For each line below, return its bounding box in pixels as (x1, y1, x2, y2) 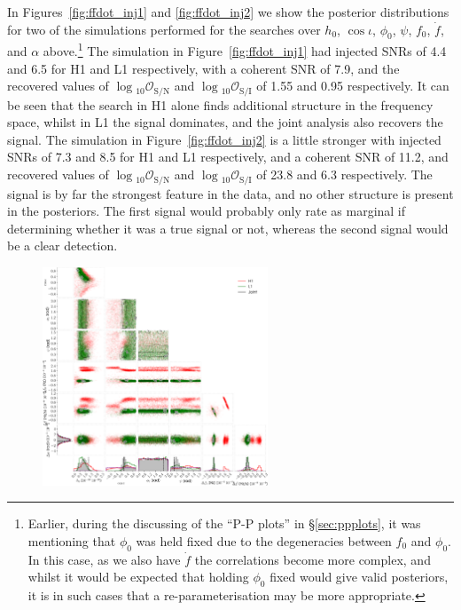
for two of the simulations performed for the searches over (7, 20, 321, 38)
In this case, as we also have (27, 550, 181, 568)
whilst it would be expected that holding (27, 567, 249, 586)
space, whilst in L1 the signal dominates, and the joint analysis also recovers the (7, 113, 443, 131)
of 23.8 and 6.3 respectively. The (256, 165, 433, 184)
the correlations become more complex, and (194, 550, 431, 568)
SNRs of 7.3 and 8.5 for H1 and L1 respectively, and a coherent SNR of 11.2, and (7, 147, 449, 166)
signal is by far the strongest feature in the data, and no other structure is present (7, 184, 454, 202)
